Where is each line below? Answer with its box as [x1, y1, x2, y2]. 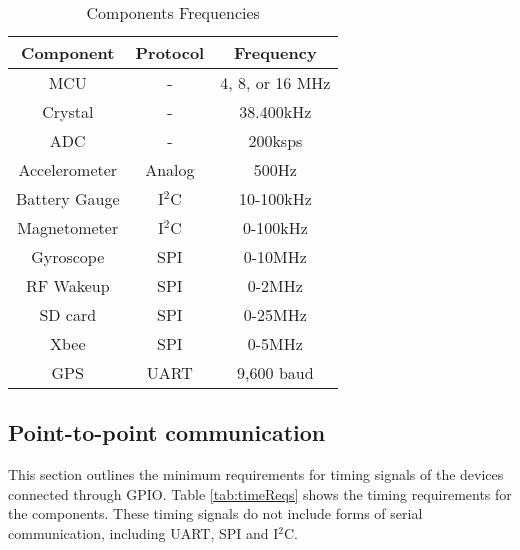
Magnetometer [17, 216, 119, 239]
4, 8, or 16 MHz [220, 71, 331, 94]
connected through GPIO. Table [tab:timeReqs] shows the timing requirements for [8, 483, 512, 504]
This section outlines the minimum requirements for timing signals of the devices [8, 464, 504, 485]
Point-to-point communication [8, 417, 326, 448]
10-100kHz [238, 187, 312, 210]
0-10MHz [243, 245, 307, 268]
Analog [145, 158, 195, 181]
